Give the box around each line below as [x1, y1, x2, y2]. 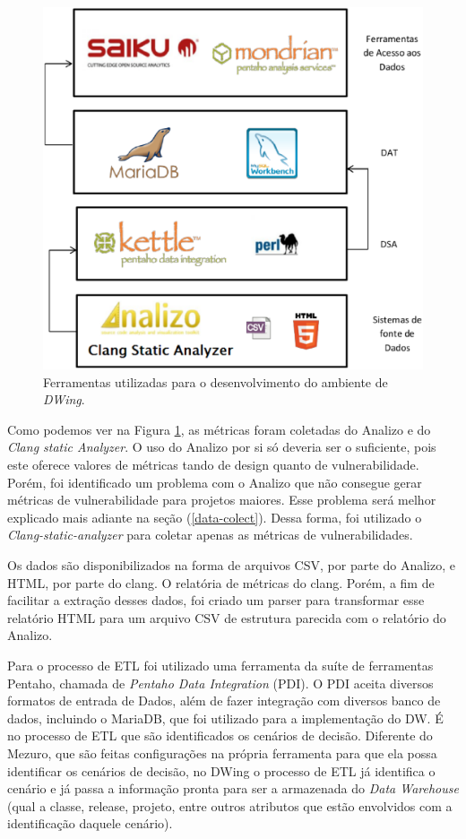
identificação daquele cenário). [7, 814, 173, 833]
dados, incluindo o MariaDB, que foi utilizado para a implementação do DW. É [7, 708, 444, 727]
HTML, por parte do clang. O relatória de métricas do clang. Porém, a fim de [7, 573, 435, 592]
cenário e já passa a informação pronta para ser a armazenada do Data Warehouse [7, 779, 459, 798]
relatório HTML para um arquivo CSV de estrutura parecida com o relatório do [7, 608, 446, 627]
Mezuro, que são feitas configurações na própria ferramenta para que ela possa [7, 743, 437, 762]
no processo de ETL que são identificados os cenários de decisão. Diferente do [7, 726, 433, 745]
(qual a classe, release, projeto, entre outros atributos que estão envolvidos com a [7, 796, 453, 815]
